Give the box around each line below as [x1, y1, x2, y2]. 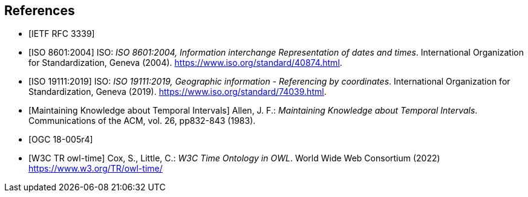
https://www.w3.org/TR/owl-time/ [28, 163, 163, 174]
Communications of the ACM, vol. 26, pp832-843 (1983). [28, 115, 256, 126]
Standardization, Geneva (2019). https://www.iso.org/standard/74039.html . [28, 86, 327, 97]
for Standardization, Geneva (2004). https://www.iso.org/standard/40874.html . [28, 57, 342, 68]
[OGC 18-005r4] [28, 134, 93, 145]
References [4, 3, 75, 18]
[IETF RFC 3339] [28, 28, 95, 39]
